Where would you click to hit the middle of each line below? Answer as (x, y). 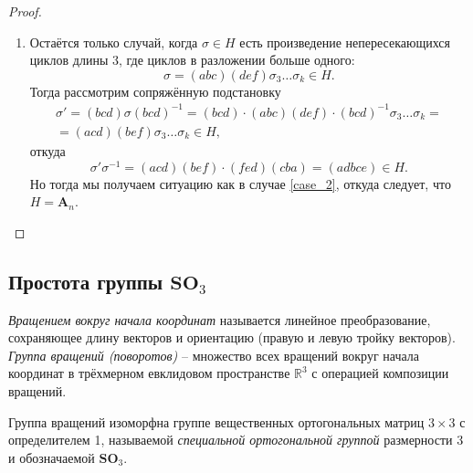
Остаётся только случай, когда (114, 42)
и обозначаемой (52, 457)
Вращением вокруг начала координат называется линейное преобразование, (220, 319)
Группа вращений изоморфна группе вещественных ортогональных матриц (216, 421)
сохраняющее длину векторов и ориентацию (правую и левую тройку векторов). (232, 337)
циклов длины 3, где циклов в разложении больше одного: (192, 60)
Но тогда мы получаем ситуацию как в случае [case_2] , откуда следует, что (240, 183)
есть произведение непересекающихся (345, 42)
